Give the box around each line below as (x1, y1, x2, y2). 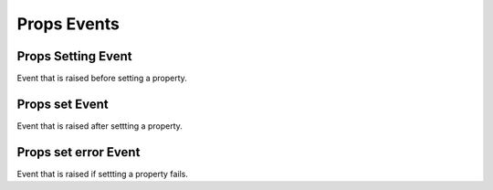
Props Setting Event (16, 48, 132, 64)
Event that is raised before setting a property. (16, 73, 187, 84)
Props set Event (16, 96, 109, 111)
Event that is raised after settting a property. (16, 120, 183, 132)
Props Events (16, 14, 121, 34)
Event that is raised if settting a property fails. (16, 168, 189, 179)
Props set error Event (16, 144, 141, 160)
